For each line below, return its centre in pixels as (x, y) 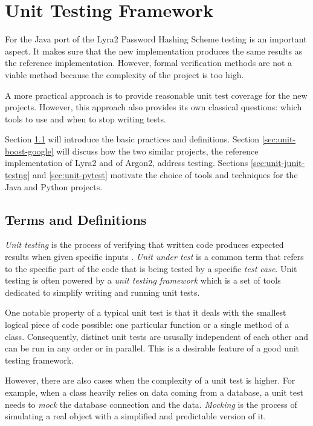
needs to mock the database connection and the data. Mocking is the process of (151, 404)
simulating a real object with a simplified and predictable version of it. (136, 416)
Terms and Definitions (76, 219)
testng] (18, 175)
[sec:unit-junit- (278, 163)
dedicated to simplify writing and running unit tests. (102, 292)
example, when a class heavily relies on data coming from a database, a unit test (154, 392)
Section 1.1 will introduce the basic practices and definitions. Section (132, 139)
